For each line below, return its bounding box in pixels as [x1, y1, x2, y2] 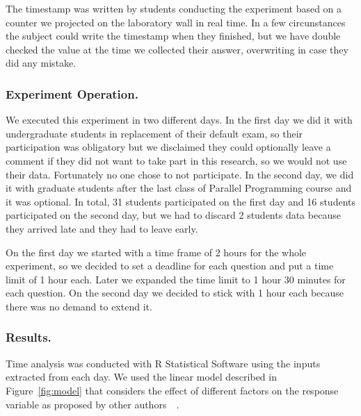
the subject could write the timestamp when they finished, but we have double [6, 28, 341, 43]
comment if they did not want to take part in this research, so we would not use [6, 153, 347, 167]
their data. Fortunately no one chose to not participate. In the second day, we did [6, 167, 354, 181]
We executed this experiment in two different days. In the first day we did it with [6, 113, 353, 127]
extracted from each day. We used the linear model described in [6, 369, 277, 384]
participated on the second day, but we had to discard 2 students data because [6, 208, 341, 222]
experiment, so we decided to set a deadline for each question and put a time [6, 258, 334, 273]
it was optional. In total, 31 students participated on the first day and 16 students [6, 194, 356, 208]
